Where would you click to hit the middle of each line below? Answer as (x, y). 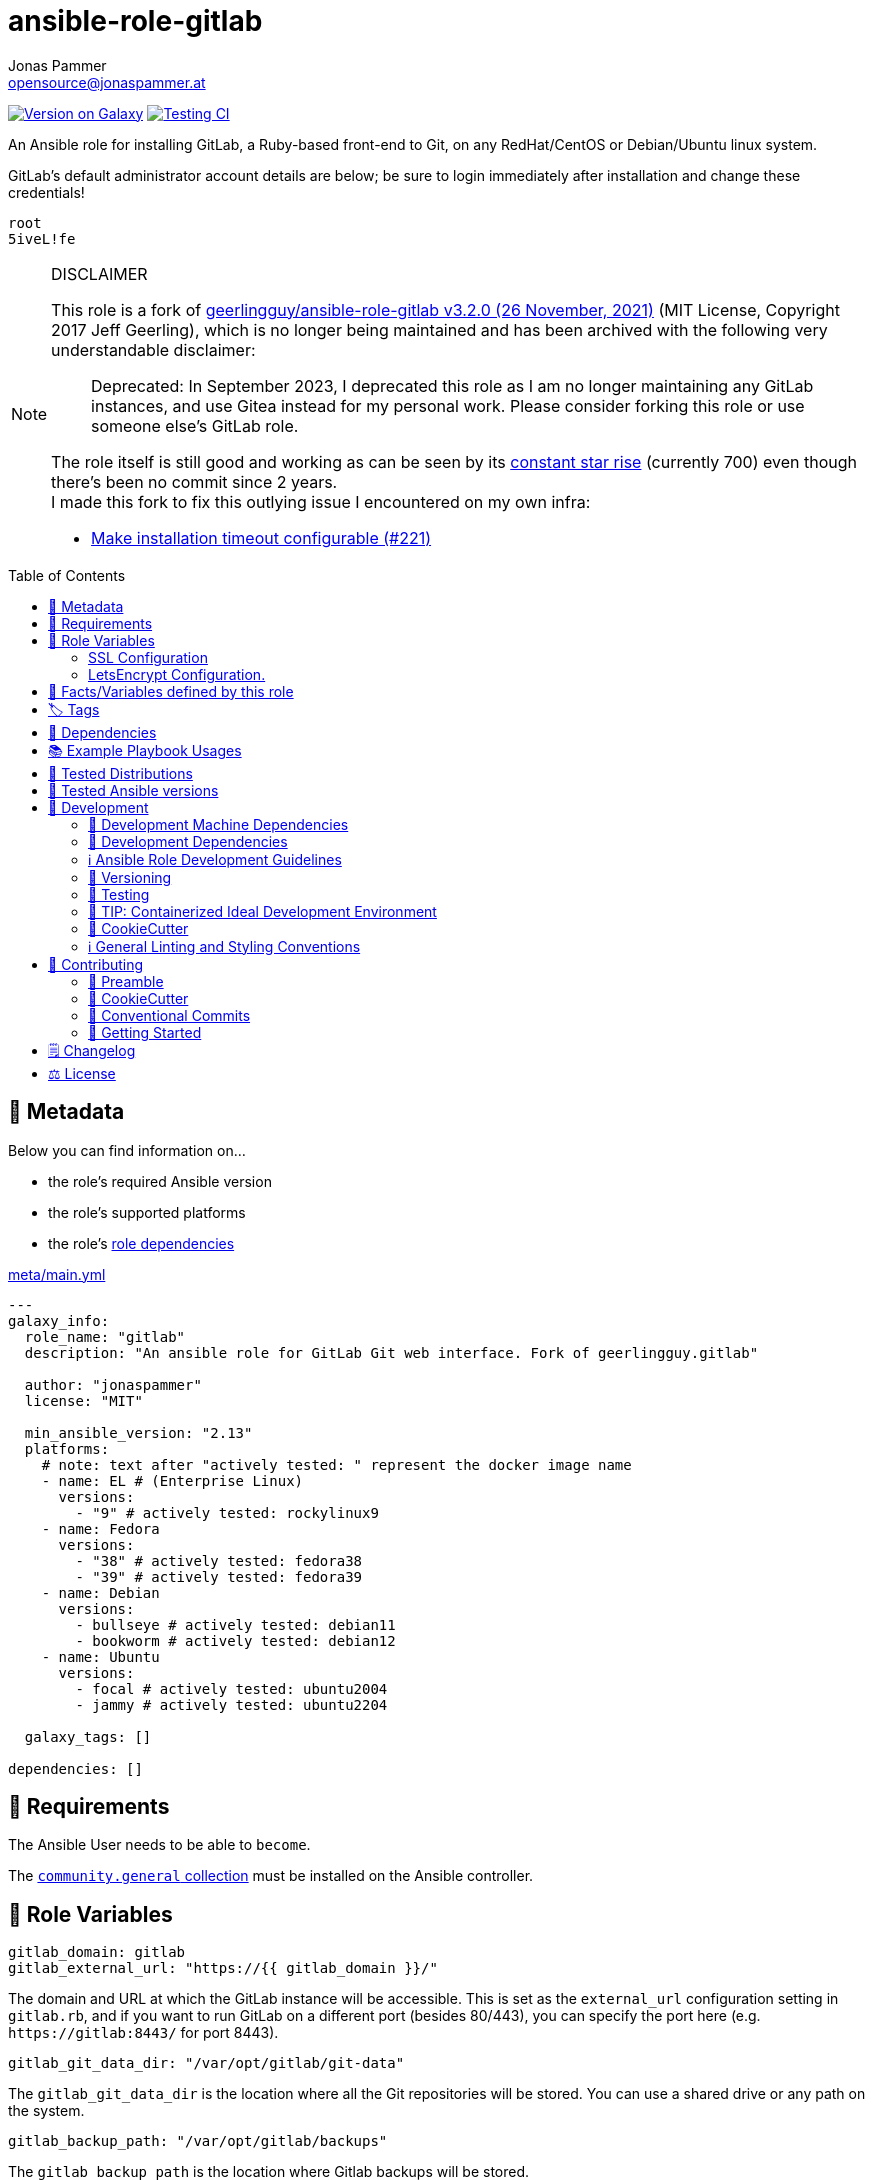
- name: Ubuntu (100, 1656)
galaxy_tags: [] (88, 1736)
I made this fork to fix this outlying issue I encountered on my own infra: (321, 501)
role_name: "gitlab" (105, 1336)
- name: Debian (100, 1592)
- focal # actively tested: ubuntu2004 (231, 1688)
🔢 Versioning (130, 877)
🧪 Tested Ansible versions (133, 790)
